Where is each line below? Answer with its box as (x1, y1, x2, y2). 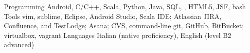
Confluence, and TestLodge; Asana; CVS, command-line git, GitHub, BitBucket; (4, 20, 244, 31)
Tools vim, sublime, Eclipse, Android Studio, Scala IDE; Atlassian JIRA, (4, 11, 222, 21)
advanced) (4, 39, 34, 50)
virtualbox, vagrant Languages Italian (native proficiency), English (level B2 (4, 30, 232, 40)
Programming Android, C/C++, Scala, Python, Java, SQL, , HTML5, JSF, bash (4, 1, 246, 11)
